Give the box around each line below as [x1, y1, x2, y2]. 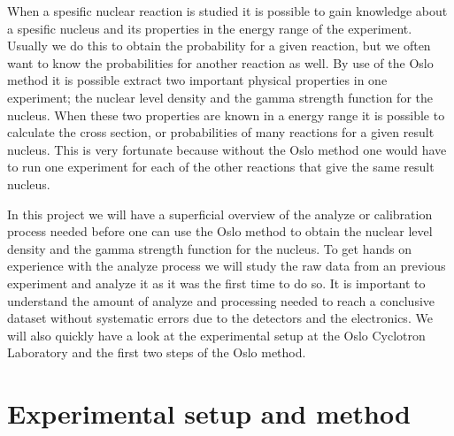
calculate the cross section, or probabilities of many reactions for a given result [7, 123, 435, 142]
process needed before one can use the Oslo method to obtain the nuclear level [7, 222, 433, 241]
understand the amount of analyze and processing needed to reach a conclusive [7, 291, 435, 310]
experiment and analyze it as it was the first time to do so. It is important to [7, 273, 426, 292]
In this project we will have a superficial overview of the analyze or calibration [7, 204, 433, 223]
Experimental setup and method [7, 395, 411, 432]
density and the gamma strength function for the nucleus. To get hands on [7, 239, 412, 257]
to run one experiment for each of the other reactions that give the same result [7, 157, 435, 176]
